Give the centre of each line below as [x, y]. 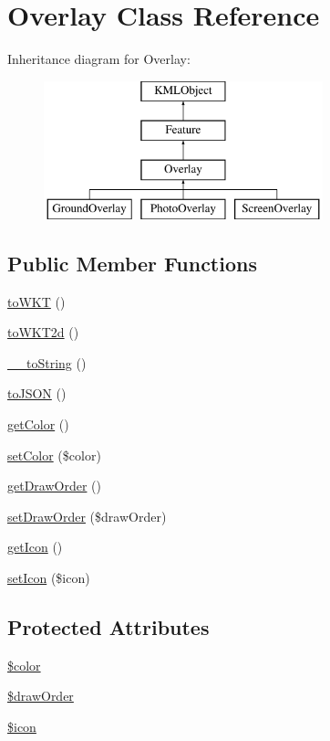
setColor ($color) [54, 455]
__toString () [47, 362]
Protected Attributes [108, 627]
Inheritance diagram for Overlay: [99, 59]
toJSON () [37, 393]
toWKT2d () [43, 332]
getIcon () [35, 547]
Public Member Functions [132, 263]
